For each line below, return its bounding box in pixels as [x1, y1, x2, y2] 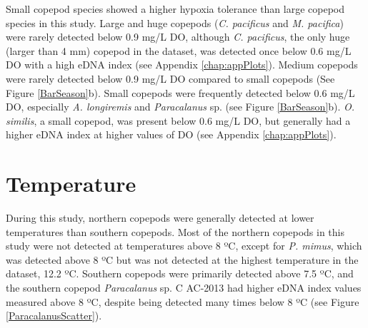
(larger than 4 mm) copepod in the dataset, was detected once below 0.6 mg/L [6, 43, 352, 58]
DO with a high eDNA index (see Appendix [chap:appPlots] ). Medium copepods [6, 57, 358, 72]
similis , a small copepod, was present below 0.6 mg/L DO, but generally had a [6, 113, 351, 128]
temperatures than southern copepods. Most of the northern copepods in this [6, 224, 344, 239]
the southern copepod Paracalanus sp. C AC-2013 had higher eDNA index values [6, 280, 362, 295]
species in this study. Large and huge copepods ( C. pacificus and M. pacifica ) [6, 15, 344, 30]
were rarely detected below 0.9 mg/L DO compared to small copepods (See [6, 71, 335, 86]
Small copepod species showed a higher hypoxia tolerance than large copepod [6, 1, 345, 16]
